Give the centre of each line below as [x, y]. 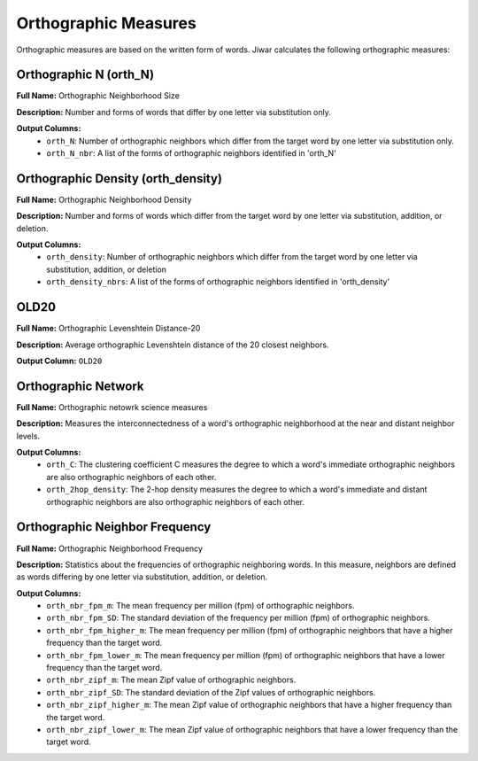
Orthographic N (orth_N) [85, 75]
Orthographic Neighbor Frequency [114, 527]
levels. [28, 436]
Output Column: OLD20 [59, 361]
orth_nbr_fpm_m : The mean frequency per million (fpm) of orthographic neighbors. [200, 606]
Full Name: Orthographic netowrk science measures [112, 407]
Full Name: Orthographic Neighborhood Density [104, 199]
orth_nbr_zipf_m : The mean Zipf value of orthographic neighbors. [171, 680]
